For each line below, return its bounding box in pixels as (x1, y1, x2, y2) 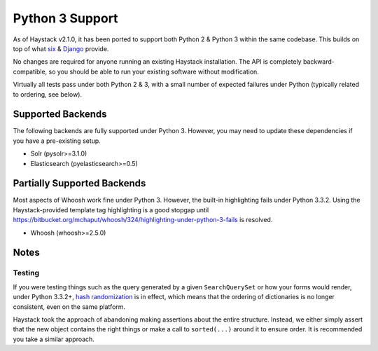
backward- (302, 57, 335, 66)
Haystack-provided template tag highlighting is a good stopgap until (13, 205, 209, 214)
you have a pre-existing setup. (13, 137, 101, 145)
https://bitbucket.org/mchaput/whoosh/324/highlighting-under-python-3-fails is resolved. (13, 216, 273, 224)
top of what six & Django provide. (13, 44, 109, 53)
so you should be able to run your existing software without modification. (48, 67, 259, 76)
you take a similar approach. (13, 335, 94, 343)
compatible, (13, 67, 48, 76)
